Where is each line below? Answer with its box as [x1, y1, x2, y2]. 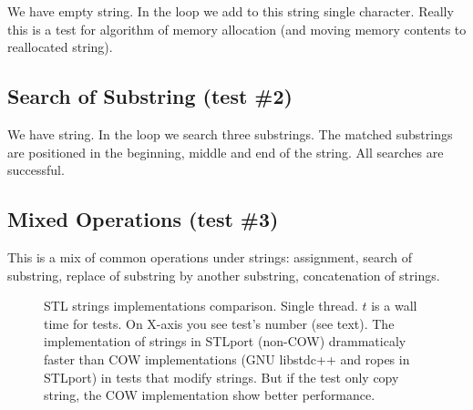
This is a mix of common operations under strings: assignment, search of [7, 247, 413, 266]
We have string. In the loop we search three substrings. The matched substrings [7, 124, 453, 143]
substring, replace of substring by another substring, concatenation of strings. [7, 265, 440, 284]
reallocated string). [7, 37, 113, 56]
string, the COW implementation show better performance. [44, 385, 375, 405]
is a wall [371, 296, 417, 315]
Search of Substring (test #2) [7, 82, 293, 110]
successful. [7, 160, 65, 179]
